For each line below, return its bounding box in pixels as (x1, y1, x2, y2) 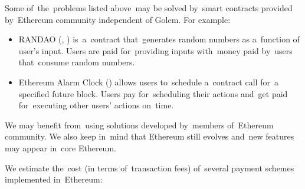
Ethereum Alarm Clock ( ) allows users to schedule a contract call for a (18, 75, 278, 88)
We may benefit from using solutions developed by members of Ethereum (5, 118, 274, 131)
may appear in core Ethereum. (5, 141, 116, 154)
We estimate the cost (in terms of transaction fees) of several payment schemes (5, 161, 294, 174)
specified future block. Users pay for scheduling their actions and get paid (18, 87, 288, 100)
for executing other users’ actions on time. (18, 99, 174, 111)
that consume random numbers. (18, 56, 135, 68)
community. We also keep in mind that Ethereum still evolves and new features (5, 130, 294, 142)
